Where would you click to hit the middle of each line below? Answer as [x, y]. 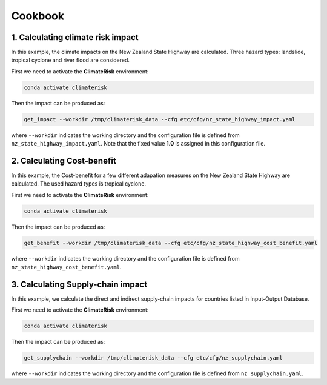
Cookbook [38, 16]
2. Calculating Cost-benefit [64, 161]
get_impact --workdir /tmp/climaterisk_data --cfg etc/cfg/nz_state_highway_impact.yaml [160, 119]
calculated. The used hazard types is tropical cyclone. [79, 184]
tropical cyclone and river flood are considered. [71, 60]
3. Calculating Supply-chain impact [79, 284]
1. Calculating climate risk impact [75, 37]
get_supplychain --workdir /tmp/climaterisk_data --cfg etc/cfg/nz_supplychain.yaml [153, 358]
